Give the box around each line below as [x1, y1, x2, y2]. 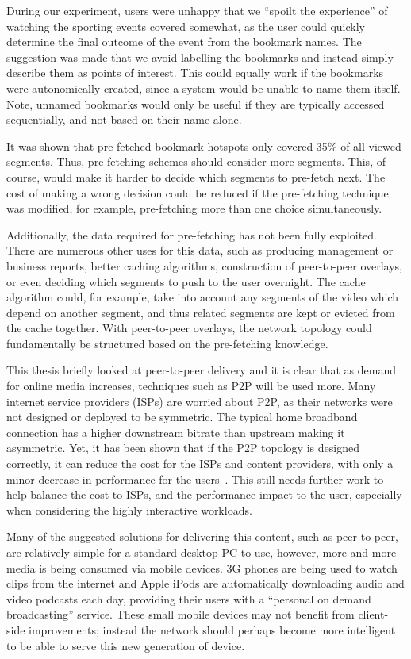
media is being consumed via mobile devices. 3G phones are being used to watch [6, 559, 398, 576]
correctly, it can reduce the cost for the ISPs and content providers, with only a [6, 455, 394, 472]
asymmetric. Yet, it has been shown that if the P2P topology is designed [6, 439, 359, 456]
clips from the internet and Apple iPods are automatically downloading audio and [6, 575, 405, 592]
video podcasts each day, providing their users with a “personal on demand [6, 590, 371, 607]
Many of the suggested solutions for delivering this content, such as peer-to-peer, [6, 528, 398, 545]
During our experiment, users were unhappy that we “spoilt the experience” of [6, 2, 388, 18]
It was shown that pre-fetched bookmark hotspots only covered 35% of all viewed [6, 137, 401, 154]
